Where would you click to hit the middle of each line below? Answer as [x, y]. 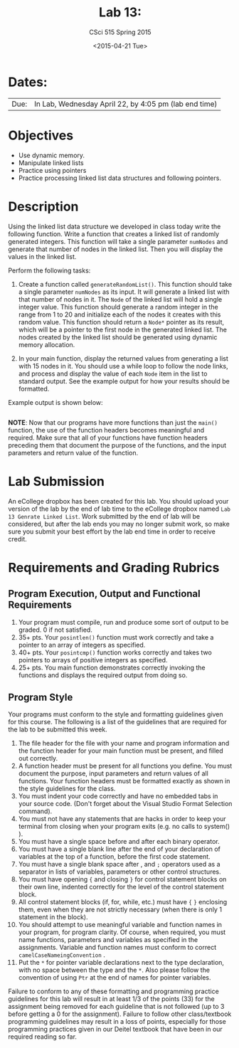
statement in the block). [53, 917]
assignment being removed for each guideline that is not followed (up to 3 [116, 1007]
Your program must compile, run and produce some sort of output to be [123, 622]
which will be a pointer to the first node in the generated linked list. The [122, 329]
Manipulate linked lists [51, 163]
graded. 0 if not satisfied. [55, 630]
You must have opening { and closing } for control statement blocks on [122, 879]
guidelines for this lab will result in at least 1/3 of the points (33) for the [112, 999]
